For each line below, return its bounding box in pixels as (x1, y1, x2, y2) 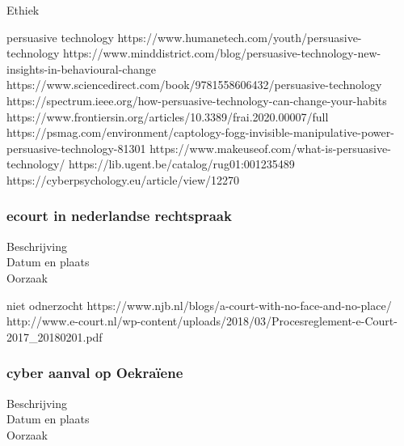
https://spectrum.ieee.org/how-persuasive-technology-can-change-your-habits (6, 91, 387, 108)
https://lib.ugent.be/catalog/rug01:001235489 (69, 155, 295, 172)
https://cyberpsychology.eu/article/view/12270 (6, 171, 240, 188)
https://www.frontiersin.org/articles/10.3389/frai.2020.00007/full (6, 108, 329, 125)
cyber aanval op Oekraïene (6, 363, 183, 383)
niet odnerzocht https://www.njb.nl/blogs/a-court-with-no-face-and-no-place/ (6, 296, 392, 313)
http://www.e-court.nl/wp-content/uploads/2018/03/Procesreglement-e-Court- (6, 312, 398, 329)
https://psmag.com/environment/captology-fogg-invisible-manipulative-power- (6, 124, 394, 141)
